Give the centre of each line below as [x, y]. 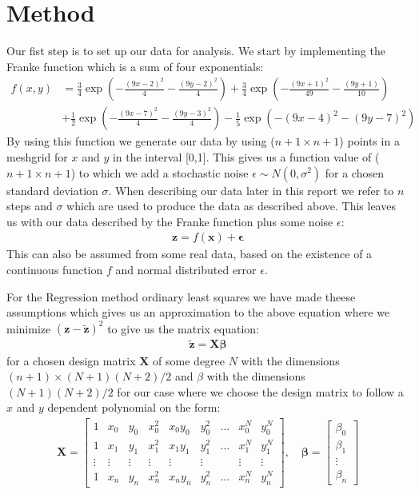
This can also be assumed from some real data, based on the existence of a [190, 254]
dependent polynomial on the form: [134, 407]
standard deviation [52, 190]
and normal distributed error [186, 269]
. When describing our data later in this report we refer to [251, 190]
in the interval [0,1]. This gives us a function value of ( [246, 156]
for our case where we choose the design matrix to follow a [260, 391]
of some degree [189, 360]
